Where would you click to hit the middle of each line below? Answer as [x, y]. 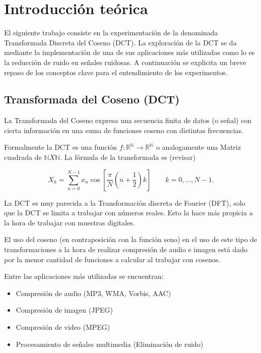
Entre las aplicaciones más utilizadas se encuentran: [84, 276]
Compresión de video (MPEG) [63, 327]
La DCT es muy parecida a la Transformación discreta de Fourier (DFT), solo [125, 202]
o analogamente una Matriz [198, 147]
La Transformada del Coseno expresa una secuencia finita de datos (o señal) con [128, 120]
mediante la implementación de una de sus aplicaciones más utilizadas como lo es [129, 52]
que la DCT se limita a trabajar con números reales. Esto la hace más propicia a [128, 213]
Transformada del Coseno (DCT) [92, 99]
